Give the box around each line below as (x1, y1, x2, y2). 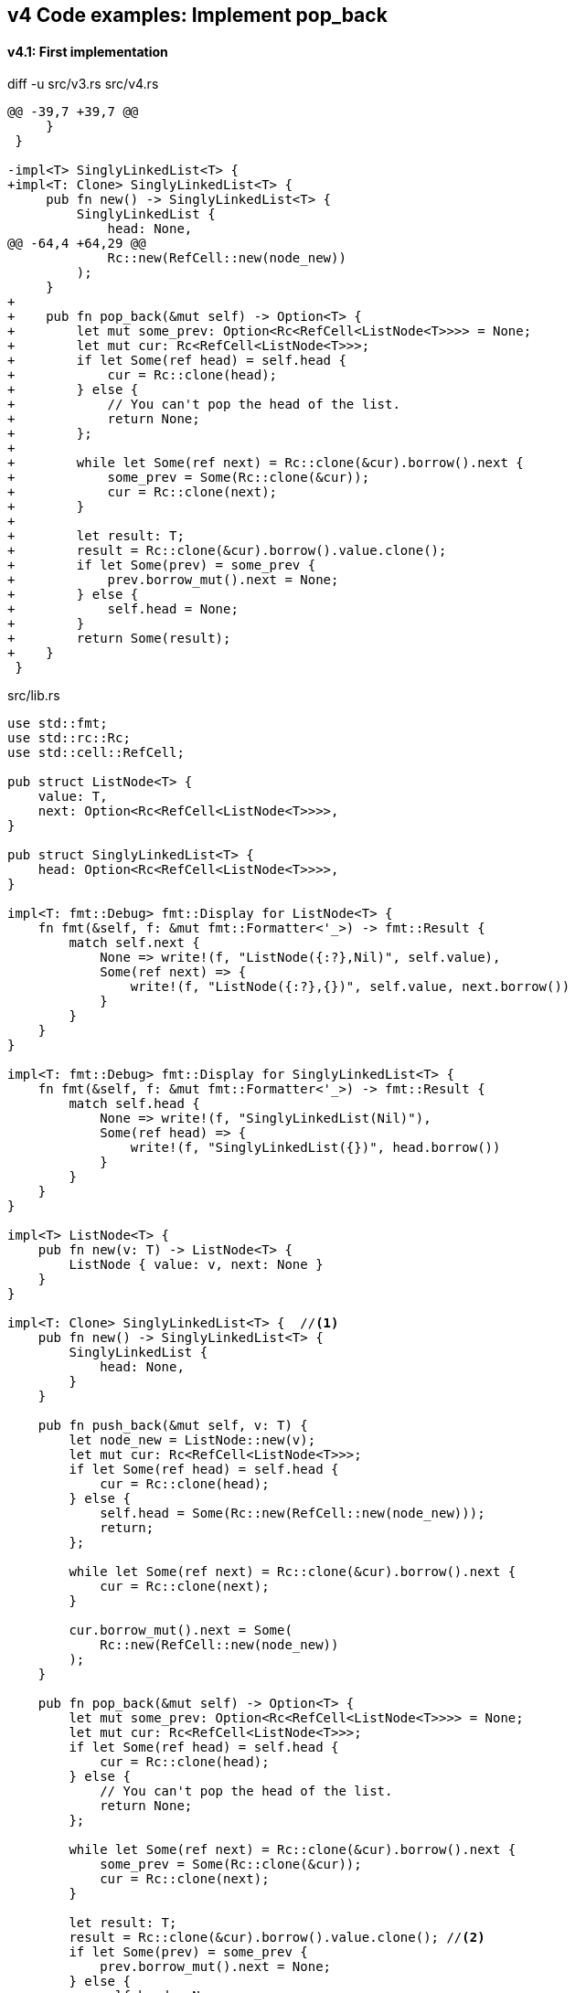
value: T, (37, 789, 108, 805)
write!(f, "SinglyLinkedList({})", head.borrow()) (130, 1140, 501, 1156)
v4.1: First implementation (7, 43, 168, 59)
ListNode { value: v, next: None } (69, 1257, 324, 1273)
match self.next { (69, 935, 200, 951)
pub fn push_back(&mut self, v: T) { (37, 1418, 308, 1433)
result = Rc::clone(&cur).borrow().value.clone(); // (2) (69, 1930, 485, 1945)
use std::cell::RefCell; (7, 745, 185, 761)
